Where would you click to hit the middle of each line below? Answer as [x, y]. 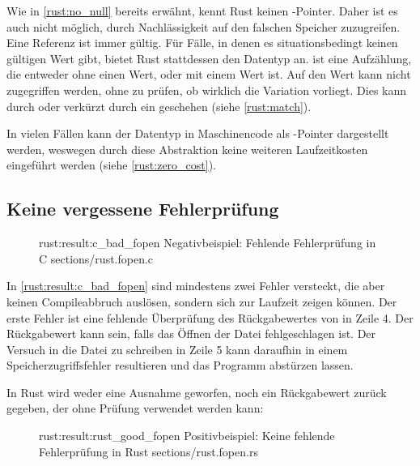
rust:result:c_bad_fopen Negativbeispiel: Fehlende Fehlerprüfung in [208, 243]
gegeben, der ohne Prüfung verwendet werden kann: [135, 408]
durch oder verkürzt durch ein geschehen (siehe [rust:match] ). [159, 106]
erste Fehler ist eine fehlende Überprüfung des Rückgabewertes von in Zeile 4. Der [210, 317]
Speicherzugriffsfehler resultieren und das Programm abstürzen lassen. [180, 365]
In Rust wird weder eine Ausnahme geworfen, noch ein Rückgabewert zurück [197, 392]
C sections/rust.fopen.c [96, 258]
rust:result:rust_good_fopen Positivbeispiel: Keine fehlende [187, 436]
